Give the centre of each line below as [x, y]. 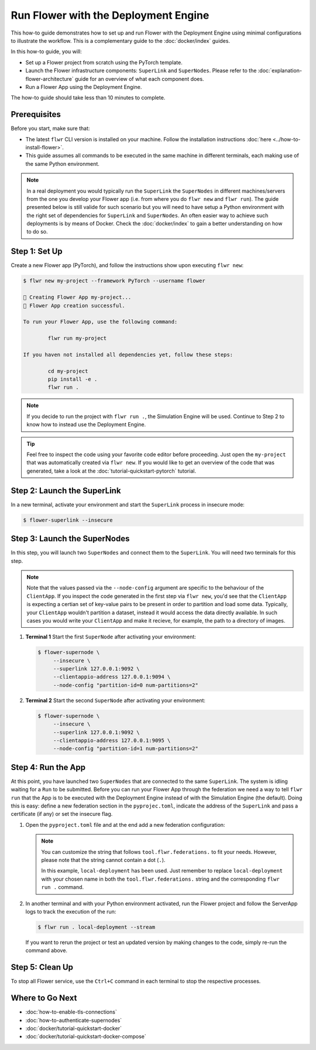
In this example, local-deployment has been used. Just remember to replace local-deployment [162, 871]
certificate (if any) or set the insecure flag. [62, 814]
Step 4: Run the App [48, 767]
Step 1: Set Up [37, 252]
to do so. [37, 232]
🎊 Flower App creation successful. [74, 305]
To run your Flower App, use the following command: [100, 322]
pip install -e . [73, 379]
